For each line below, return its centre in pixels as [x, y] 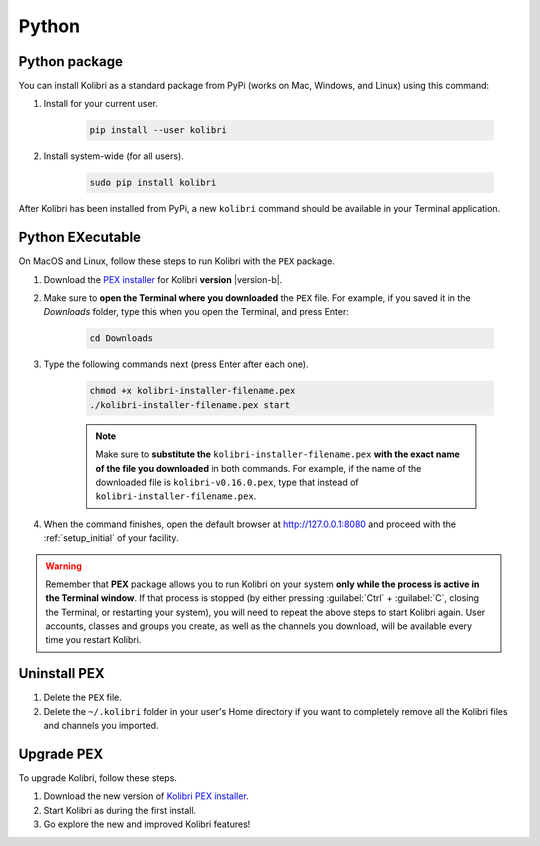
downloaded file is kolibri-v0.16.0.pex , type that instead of [227, 482]
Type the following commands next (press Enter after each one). [176, 364]
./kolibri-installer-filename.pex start [189, 404]
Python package [71, 61]
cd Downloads [121, 338]
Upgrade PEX [61, 753]
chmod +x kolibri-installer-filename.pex [192, 391]
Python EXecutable [80, 237]
